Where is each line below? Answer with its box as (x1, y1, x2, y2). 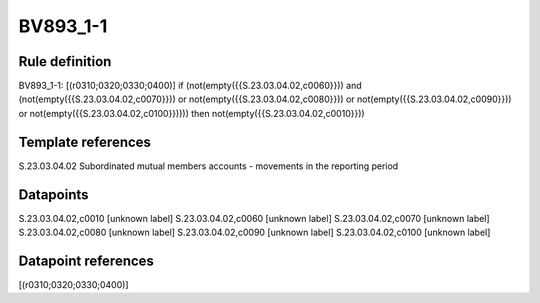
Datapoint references (18, 252, 155, 269)
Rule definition (18, 53, 112, 70)
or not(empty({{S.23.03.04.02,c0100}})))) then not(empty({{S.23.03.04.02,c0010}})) (18, 107, 365, 119)
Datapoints (18, 186, 89, 203)
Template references (18, 133, 152, 150)
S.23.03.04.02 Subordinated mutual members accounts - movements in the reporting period (18, 160, 399, 172)
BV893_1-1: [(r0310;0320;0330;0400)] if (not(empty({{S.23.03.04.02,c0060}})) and (18, 80, 362, 92)
